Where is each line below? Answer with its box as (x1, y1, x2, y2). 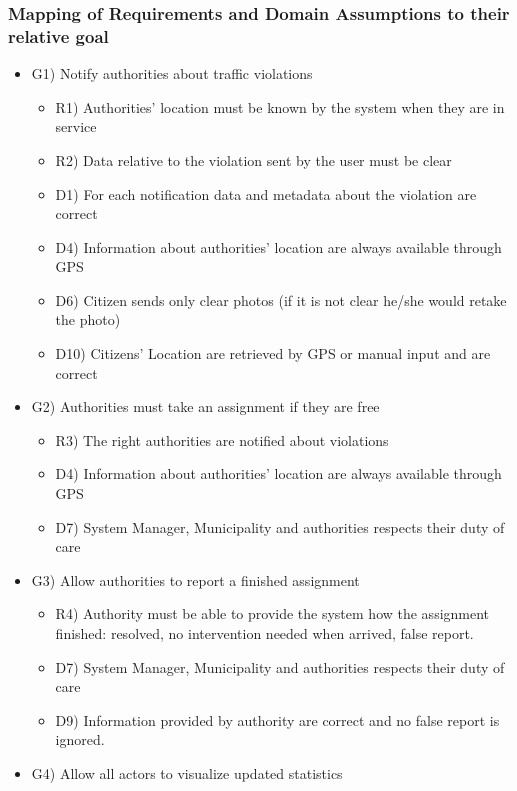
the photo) (55, 309, 121, 330)
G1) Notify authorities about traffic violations (31, 63, 313, 84)
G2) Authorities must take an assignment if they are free (31, 396, 380, 417)
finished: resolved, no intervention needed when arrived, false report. (55, 623, 474, 644)
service (55, 116, 97, 137)
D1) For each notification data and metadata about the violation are (55, 183, 477, 204)
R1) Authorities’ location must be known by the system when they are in (55, 96, 505, 117)
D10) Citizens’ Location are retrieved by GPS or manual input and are (55, 343, 491, 364)
